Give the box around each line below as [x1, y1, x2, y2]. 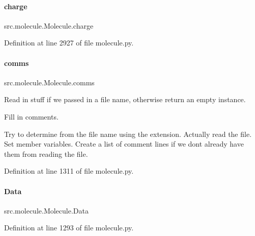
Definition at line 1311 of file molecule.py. [4, 166, 134, 176]
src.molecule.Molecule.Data [4, 205, 89, 216]
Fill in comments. [4, 111, 59, 122]
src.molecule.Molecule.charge [4, 20, 94, 31]
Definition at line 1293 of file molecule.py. [4, 222, 134, 233]
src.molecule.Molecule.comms [4, 77, 95, 87]
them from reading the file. [4, 148, 88, 159]
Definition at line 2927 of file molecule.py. [4, 37, 134, 48]
